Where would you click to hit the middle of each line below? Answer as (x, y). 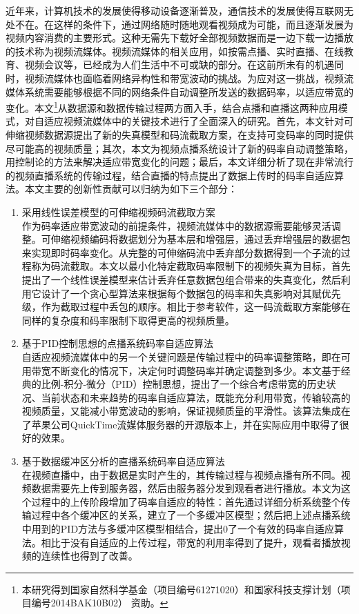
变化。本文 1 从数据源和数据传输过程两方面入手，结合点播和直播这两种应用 (172, 107)
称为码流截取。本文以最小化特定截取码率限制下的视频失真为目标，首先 (191, 266)
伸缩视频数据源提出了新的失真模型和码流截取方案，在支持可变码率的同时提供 (179, 135)
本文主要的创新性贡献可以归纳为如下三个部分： (131, 189)
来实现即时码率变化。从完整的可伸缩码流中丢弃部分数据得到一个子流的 (181, 252)
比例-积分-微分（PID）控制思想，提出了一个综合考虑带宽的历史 (184, 384)
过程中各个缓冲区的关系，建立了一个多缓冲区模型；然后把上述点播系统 (191, 515)
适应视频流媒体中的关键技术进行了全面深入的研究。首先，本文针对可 (198, 121)
